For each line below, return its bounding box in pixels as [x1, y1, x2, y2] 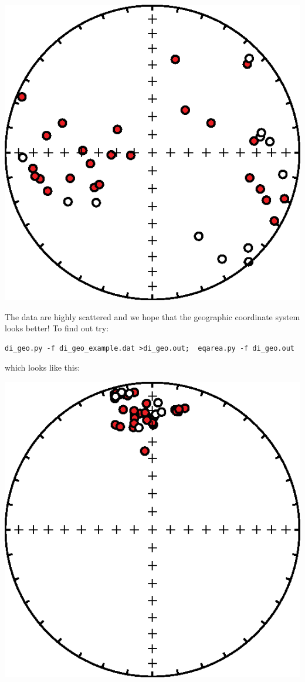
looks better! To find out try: [5, 322, 109, 334]
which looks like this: [5, 361, 80, 374]
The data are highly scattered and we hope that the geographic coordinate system [5, 310, 300, 323]
